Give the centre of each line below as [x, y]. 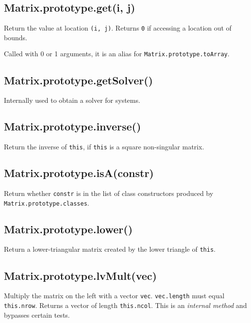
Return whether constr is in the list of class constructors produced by [109, 193]
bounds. [16, 37]
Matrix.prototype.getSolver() [78, 80]
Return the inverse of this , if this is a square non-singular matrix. [104, 147]
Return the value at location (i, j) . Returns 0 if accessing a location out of [118, 28]
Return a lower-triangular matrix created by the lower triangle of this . [110, 249]
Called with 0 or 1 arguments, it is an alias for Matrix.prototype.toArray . [117, 54]
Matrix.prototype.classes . [47, 202]
